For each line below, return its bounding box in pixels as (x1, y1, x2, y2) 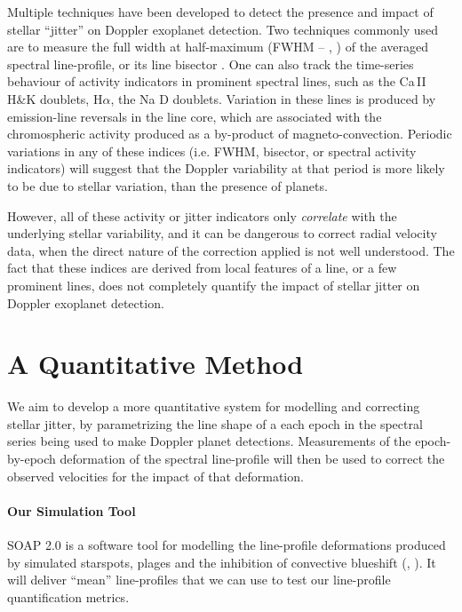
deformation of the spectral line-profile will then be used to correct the (60, 449, 445, 467)
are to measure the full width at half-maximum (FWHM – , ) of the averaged (7, 37, 429, 56)
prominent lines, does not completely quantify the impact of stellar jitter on (7, 275, 420, 294)
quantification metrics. (7, 587, 130, 606)
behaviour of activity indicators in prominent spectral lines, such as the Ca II (7, 72, 426, 91)
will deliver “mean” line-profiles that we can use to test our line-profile (7, 570, 391, 589)
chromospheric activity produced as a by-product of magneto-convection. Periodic (7, 124, 452, 143)
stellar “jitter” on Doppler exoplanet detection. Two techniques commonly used (7, 20, 439, 38)
